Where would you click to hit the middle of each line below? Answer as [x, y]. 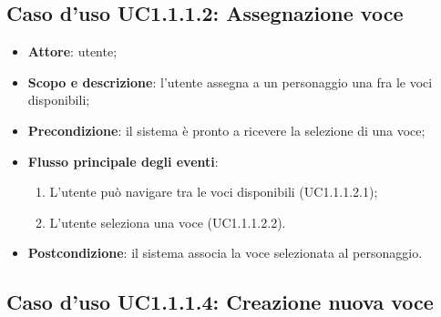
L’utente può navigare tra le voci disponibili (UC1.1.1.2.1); [214, 192]
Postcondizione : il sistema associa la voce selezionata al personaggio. [225, 253]
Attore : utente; [72, 51]
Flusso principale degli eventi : [123, 161]
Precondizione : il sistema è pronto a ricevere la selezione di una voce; [226, 130]
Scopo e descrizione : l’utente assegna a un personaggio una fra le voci [230, 82]
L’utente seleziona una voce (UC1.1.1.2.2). [168, 222]
